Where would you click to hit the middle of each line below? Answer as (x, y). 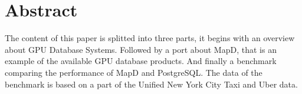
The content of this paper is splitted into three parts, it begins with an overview (150, 38)
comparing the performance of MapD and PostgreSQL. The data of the (134, 72)
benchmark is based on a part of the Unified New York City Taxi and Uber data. (151, 84)
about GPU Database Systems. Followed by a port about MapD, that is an (141, 49)
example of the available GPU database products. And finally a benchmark (141, 61)
